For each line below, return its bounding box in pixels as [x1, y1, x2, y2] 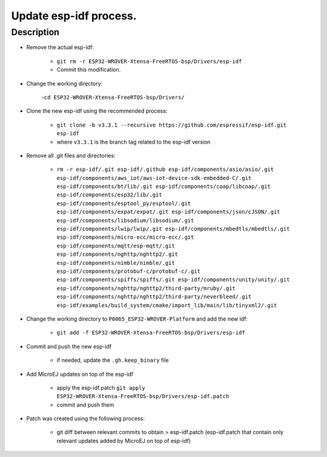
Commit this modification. [56, 66, 121, 73]
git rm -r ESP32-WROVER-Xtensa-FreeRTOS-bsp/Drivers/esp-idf [56, 58, 242, 65]
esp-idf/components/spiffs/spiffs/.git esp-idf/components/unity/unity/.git [56, 276, 290, 283]
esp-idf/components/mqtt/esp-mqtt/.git [56, 242, 175, 249]
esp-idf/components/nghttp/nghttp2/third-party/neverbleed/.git [56, 293, 252, 300]
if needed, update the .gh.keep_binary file [56, 356, 169, 364]
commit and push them [56, 401, 114, 409]
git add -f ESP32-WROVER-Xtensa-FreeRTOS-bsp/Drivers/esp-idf [56, 329, 245, 336]
